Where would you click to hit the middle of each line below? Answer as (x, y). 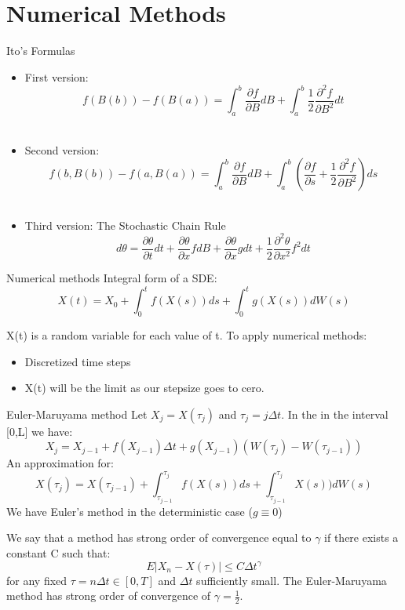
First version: (57, 76)
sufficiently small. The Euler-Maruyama (292, 580)
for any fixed (37, 580)
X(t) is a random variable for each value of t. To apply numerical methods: (187, 334)
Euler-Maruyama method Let (77, 414)
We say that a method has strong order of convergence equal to (159, 537)
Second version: (62, 149)
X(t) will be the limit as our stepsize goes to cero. (144, 388)
